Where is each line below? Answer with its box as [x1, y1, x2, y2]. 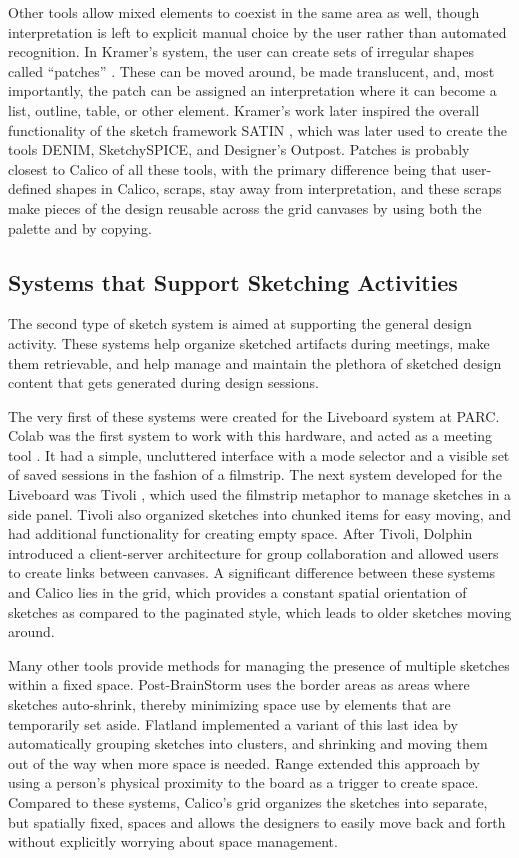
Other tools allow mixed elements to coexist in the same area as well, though [8, 2, 480, 22]
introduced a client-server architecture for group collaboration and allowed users [8, 542, 499, 563]
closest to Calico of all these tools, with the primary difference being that [8, 158, 457, 179]
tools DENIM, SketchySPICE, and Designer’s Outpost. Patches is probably [8, 139, 470, 160]
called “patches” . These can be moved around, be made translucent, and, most [8, 60, 495, 81]
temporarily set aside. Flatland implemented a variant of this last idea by [8, 713, 458, 734]
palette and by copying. [8, 217, 152, 238]
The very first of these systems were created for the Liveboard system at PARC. [8, 405, 500, 426]
